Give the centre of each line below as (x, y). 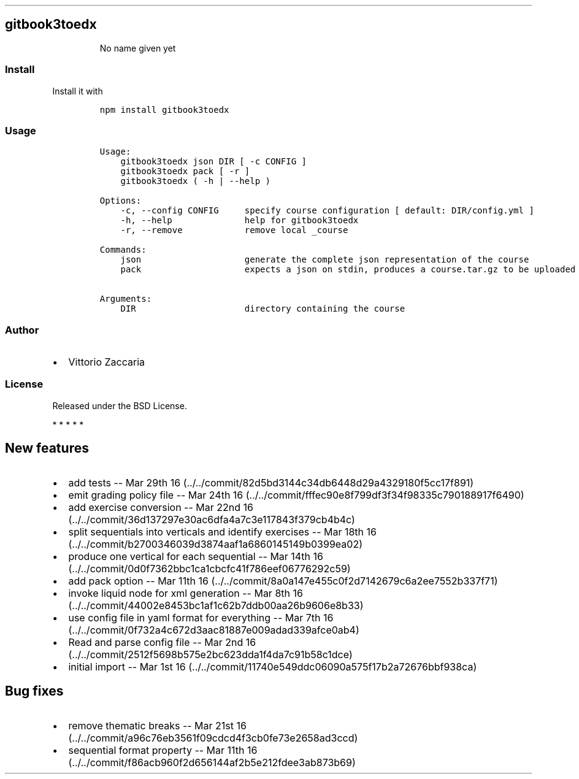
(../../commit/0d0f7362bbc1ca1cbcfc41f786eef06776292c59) (209, 568)
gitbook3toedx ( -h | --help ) (195, 181)
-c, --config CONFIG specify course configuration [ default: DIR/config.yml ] (327, 211)
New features (47, 448)
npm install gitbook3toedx (164, 109)
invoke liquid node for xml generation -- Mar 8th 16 (186, 593)
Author (22, 330)
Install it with (78, 91)
